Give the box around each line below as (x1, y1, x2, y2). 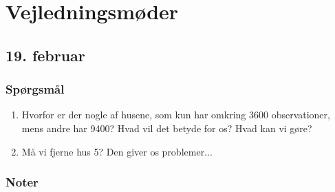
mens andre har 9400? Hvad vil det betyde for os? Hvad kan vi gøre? (21, 120, 312, 135)
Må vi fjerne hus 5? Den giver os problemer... (21, 144, 213, 158)
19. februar (6, 44, 85, 65)
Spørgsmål (6, 81, 65, 98)
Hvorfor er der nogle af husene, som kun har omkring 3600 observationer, (21, 107, 330, 122)
